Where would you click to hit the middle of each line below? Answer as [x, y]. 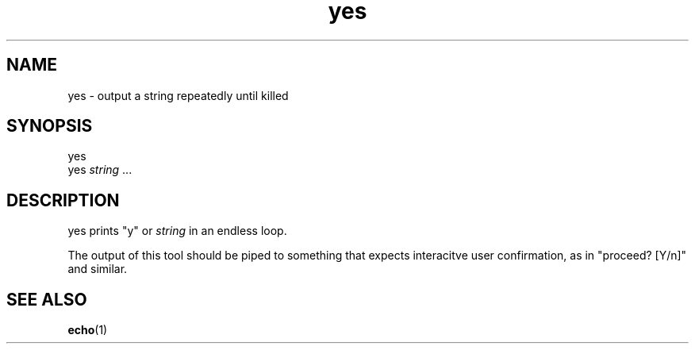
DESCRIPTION [63, 200]
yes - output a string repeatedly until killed [178, 95]
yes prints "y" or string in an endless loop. [177, 231]
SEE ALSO [47, 299]
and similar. [98, 269]
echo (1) [88, 330]
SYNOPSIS [50, 126]
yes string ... [100, 170]
